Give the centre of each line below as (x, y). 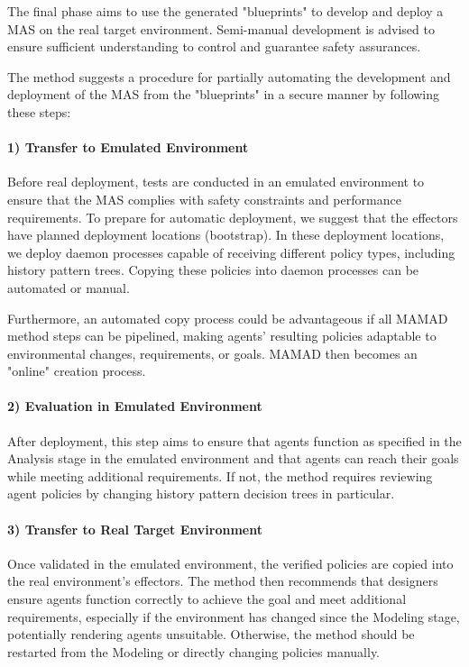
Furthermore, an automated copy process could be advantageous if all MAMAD (228, 318)
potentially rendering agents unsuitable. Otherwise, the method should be (211, 634)
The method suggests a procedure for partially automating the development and (229, 76)
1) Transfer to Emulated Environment (128, 147)
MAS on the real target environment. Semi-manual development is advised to (221, 28)
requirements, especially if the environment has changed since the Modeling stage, (234, 616)
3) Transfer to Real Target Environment (135, 529)
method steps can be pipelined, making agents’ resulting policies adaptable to (222, 336)
